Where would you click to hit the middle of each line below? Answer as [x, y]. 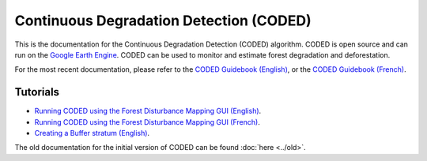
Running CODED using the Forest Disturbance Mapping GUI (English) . [148, 111]
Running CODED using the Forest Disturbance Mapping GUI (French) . [147, 122]
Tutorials [37, 92]
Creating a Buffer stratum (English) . [92, 133]
